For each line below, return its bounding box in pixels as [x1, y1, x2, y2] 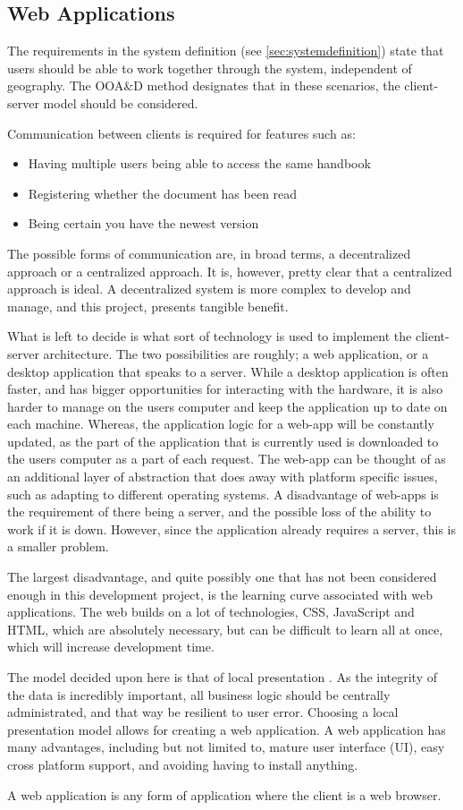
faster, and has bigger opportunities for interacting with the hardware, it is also [7, 379, 443, 398]
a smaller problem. [7, 537, 109, 556]
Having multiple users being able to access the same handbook [28, 154, 371, 173]
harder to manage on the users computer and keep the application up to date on [7, 396, 448, 415]
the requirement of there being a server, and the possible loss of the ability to [7, 502, 432, 521]
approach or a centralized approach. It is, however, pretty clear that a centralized [7, 261, 452, 280]
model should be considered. [43, 93, 198, 112]
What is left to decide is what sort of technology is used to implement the [7, 327, 412, 345]
